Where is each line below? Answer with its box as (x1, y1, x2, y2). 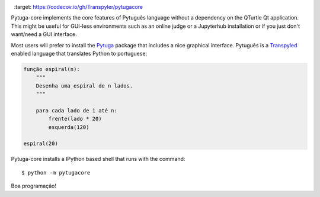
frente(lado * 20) (48, 115, 102, 122)
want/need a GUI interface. (11, 31, 77, 38)
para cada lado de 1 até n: (36, 107, 118, 114)
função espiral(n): (23, 66, 80, 72)
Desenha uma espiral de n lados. (36, 82, 133, 89)
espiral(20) (23, 140, 59, 147)
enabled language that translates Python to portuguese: (11, 50, 148, 57)
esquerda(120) (48, 124, 89, 130)
